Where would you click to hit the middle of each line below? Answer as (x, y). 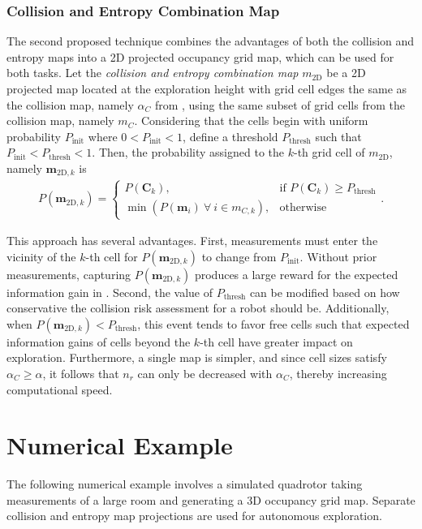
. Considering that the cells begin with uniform (251, 120)
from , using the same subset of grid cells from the (280, 104)
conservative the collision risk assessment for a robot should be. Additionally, (198, 308)
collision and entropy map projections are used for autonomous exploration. (194, 516)
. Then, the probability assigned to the (188, 152)
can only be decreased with (205, 373)
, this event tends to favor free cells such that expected (273, 323)
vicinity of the (41, 256)
